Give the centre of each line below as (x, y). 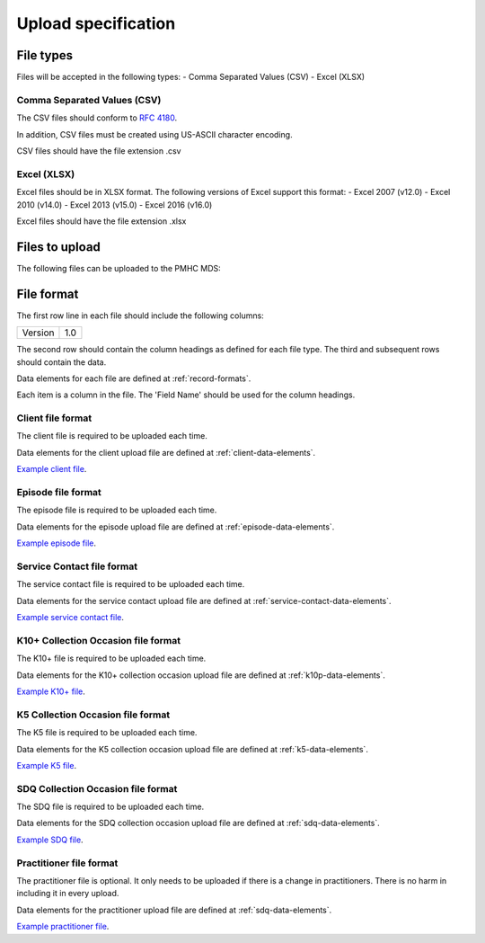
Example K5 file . (47, 765)
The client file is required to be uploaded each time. (112, 436)
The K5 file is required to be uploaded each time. (107, 733)
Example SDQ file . (50, 840)
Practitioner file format (67, 863)
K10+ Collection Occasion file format (99, 640)
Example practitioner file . (63, 927)
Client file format (54, 418)
